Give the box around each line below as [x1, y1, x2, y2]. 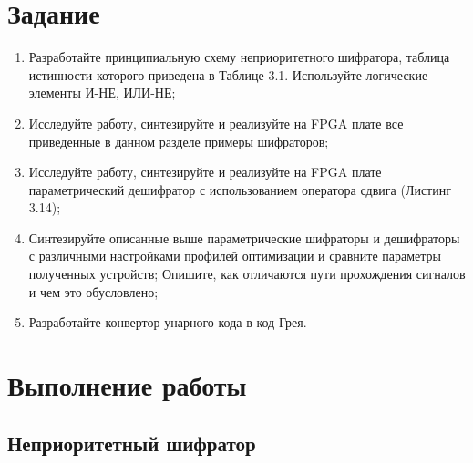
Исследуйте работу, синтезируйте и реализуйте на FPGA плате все [28, 113, 404, 132]
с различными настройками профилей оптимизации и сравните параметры [28, 246, 441, 265]
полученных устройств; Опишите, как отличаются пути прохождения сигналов [28, 264, 466, 283]
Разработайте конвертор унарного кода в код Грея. [28, 313, 307, 332]
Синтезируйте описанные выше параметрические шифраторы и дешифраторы [28, 228, 460, 247]
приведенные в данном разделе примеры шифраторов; [28, 131, 329, 150]
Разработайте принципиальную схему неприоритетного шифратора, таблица [28, 47, 450, 67]
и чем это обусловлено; [28, 282, 159, 301]
